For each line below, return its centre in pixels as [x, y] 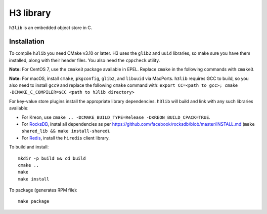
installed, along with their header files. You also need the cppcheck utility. [85, 60]
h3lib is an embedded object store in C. [51, 28]
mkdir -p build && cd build [52, 158]
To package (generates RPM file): [43, 190]
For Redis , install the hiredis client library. [66, 138]
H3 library [30, 13]
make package [34, 201]
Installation [27, 42]
